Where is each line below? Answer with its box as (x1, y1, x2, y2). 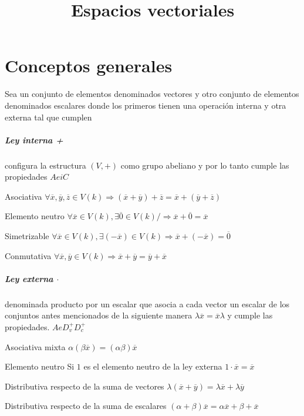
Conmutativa (5, 249, 52, 261)
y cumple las (227, 309, 273, 321)
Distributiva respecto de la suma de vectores (5, 380, 164, 392)
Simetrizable (5, 230, 49, 242)
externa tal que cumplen (5, 110, 92, 123)
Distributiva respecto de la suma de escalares (5, 400, 167, 412)
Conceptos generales (5, 53, 173, 78)
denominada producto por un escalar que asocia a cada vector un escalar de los (5, 297, 290, 310)
